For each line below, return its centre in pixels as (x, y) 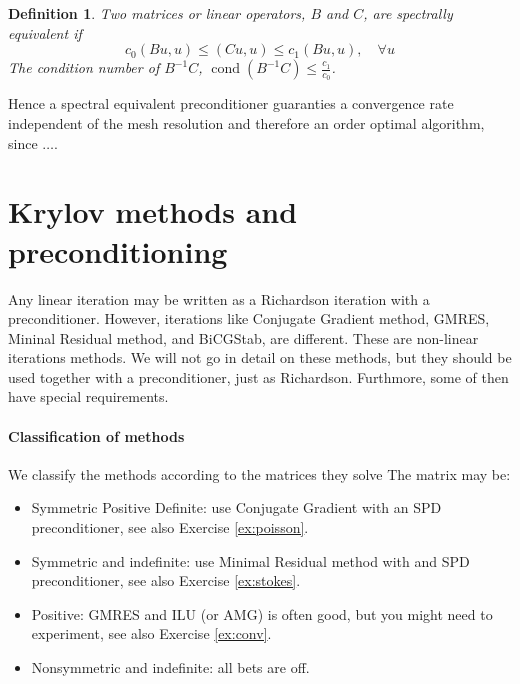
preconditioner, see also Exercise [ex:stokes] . (166, 580)
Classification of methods (96, 435)
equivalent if (45, 32)
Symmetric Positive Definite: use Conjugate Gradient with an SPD (236, 507)
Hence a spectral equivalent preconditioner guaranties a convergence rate (231, 103)
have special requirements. (88, 396)
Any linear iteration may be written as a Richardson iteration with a (219, 298)
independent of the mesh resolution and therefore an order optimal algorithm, (246, 123)
